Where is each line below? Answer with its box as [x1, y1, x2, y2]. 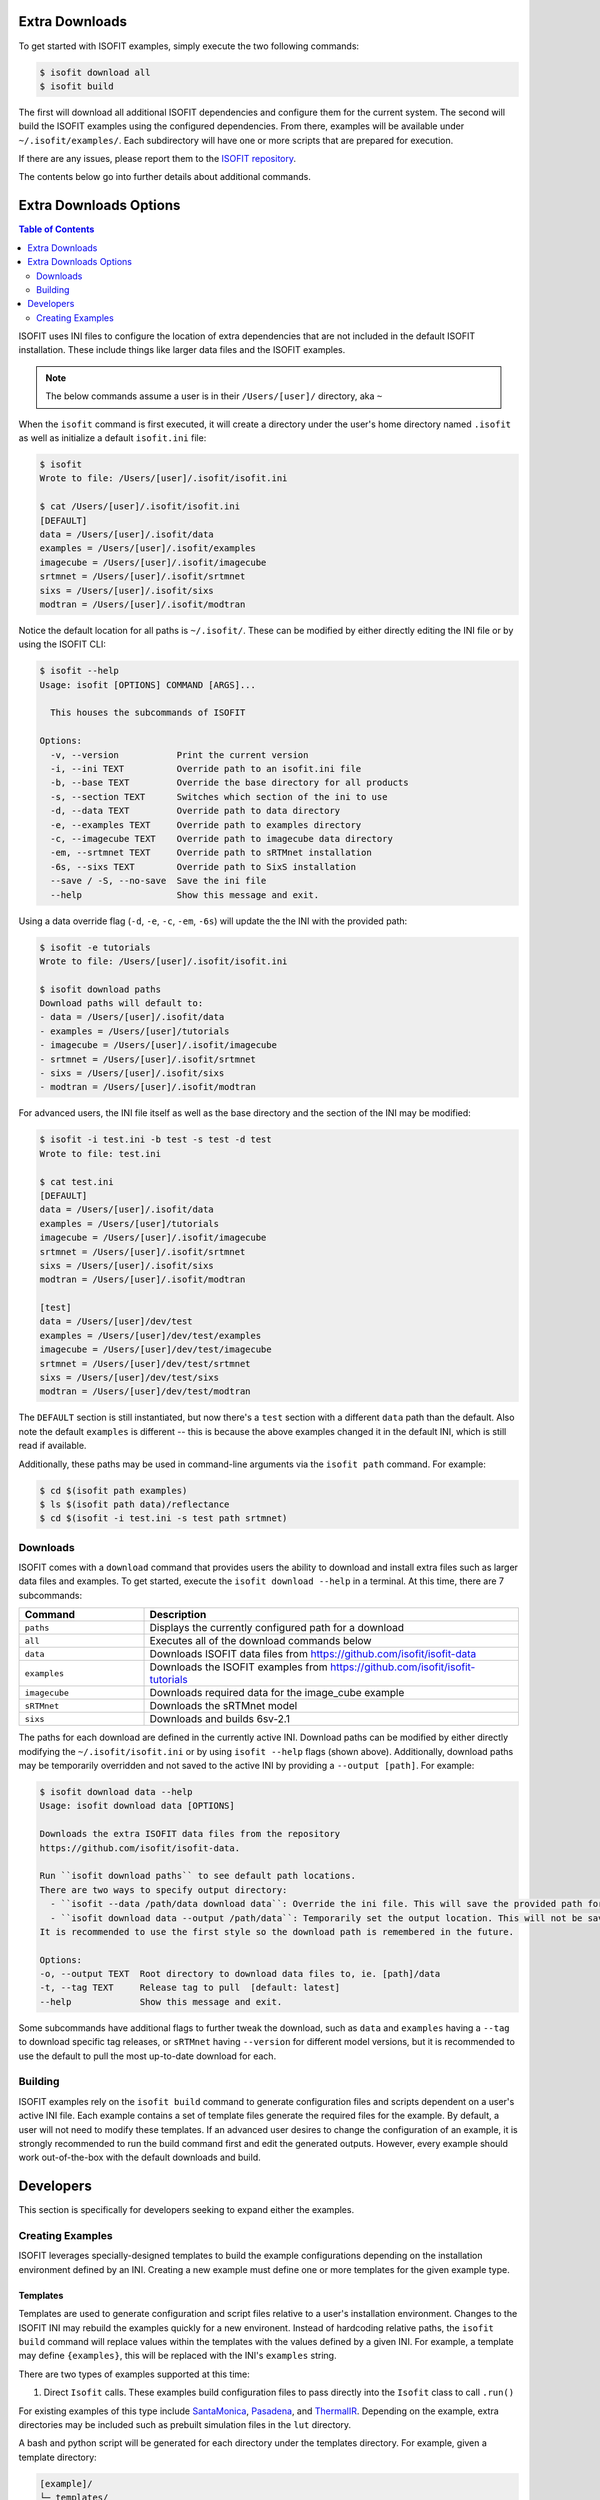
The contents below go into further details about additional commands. [18, 171, 312, 183]
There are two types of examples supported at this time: [18, 2368, 250, 2380]
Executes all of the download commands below [149, 1634, 372, 1648]
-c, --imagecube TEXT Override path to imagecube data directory [50, 833, 394, 844]
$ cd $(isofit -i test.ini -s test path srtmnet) [39, 1513, 288, 1524]
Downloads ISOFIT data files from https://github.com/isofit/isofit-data [149, 1647, 477, 1661]
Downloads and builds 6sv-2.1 [149, 1712, 290, 1726]
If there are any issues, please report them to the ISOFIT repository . [18, 153, 297, 165]
